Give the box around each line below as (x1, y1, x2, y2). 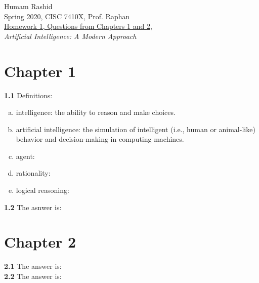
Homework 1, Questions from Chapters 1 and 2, (4, 21, 152, 31)
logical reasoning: (16, 185, 69, 195)
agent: (16, 150, 35, 161)
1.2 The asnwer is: (4, 201, 62, 212)
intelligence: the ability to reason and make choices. (16, 107, 176, 117)
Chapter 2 (4, 231, 76, 252)
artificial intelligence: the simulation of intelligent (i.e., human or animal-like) (16, 124, 255, 134)
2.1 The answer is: (4, 261, 62, 271)
